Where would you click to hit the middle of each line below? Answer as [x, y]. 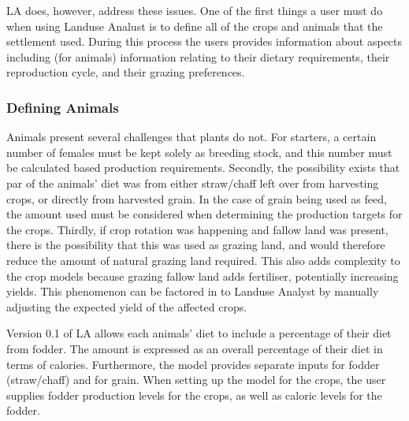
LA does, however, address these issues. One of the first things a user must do [195, 10]
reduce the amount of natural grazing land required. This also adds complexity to [203, 260]
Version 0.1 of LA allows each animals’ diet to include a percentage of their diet [199, 333]
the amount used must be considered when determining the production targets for [204, 214]
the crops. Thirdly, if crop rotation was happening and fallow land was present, [197, 229]
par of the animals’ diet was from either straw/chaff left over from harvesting [193, 183]
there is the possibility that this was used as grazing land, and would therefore [196, 245]
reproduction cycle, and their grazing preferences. [126, 72]
